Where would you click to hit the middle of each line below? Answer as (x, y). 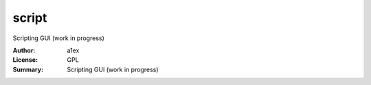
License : (25, 60)
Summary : (28, 69)
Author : (24, 50)
